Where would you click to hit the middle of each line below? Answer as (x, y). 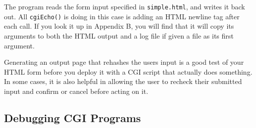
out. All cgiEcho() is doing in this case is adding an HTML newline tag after (122, 16)
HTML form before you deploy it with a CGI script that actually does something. (128, 71)
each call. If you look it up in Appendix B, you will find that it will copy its (119, 26)
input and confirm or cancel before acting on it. (76, 91)
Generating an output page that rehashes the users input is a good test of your (124, 62)
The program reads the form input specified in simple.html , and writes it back (125, 6)
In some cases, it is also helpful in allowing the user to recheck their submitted (123, 81)
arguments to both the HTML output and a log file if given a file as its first (119, 35)
